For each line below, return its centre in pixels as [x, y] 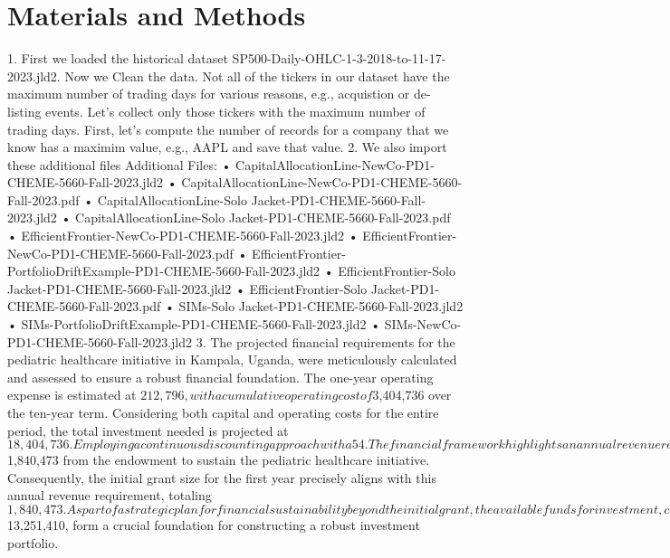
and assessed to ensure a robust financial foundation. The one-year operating [220, 377]
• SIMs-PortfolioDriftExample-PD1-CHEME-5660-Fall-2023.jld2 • [194, 324]
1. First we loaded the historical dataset [118, 58]
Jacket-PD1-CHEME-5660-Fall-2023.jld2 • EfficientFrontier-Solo [187, 288]
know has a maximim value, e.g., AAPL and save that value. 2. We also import [227, 147]
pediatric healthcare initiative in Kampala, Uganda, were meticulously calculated [232, 359]
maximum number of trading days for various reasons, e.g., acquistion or [209, 94]
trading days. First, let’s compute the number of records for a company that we [228, 129]
